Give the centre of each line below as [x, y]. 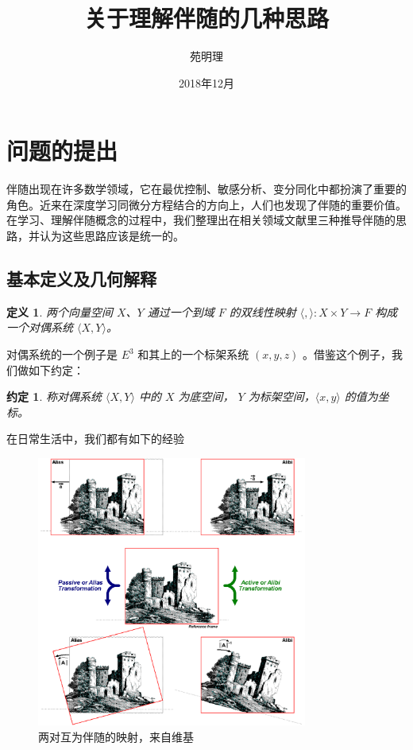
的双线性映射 [262, 311]
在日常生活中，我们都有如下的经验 [95, 439]
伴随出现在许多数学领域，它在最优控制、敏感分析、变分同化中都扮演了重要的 [206, 189]
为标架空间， [282, 396]
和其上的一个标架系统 [193, 354]
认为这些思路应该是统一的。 [112, 236]
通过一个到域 [181, 311]
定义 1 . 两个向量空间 [60, 311]
